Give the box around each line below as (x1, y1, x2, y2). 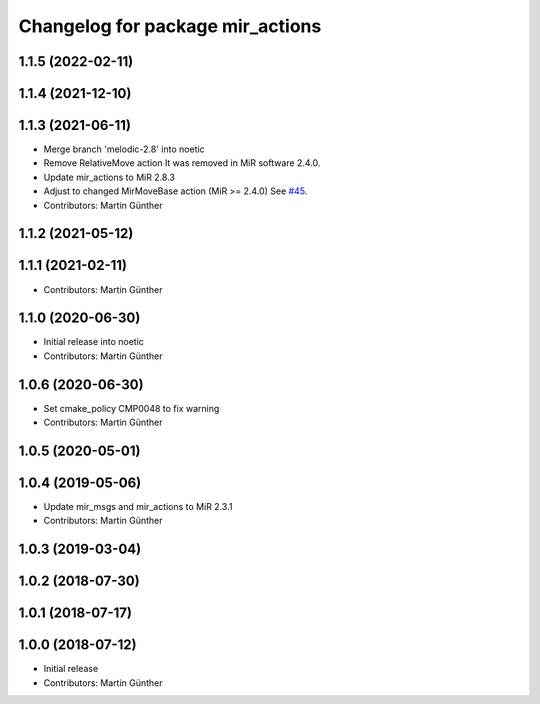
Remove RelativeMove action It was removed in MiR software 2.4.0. (43, 157, 321, 169)
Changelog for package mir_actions (18, 15, 322, 37)
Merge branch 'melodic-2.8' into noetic (43, 143, 205, 155)
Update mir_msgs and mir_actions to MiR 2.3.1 (43, 501, 233, 513)
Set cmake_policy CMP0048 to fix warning (43, 402, 220, 414)
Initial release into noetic (43, 336, 145, 348)
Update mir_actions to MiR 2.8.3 (43, 171, 175, 183)
